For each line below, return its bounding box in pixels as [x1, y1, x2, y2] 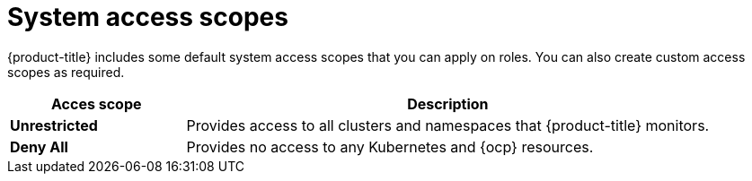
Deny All [10, 137, 68, 156]
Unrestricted [10, 116, 98, 134]
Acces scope [51, 94, 142, 113]
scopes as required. [7, 64, 125, 80]
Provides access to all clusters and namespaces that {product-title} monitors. [186, 116, 710, 134]
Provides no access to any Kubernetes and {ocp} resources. [186, 137, 594, 156]
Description [407, 94, 489, 113]
